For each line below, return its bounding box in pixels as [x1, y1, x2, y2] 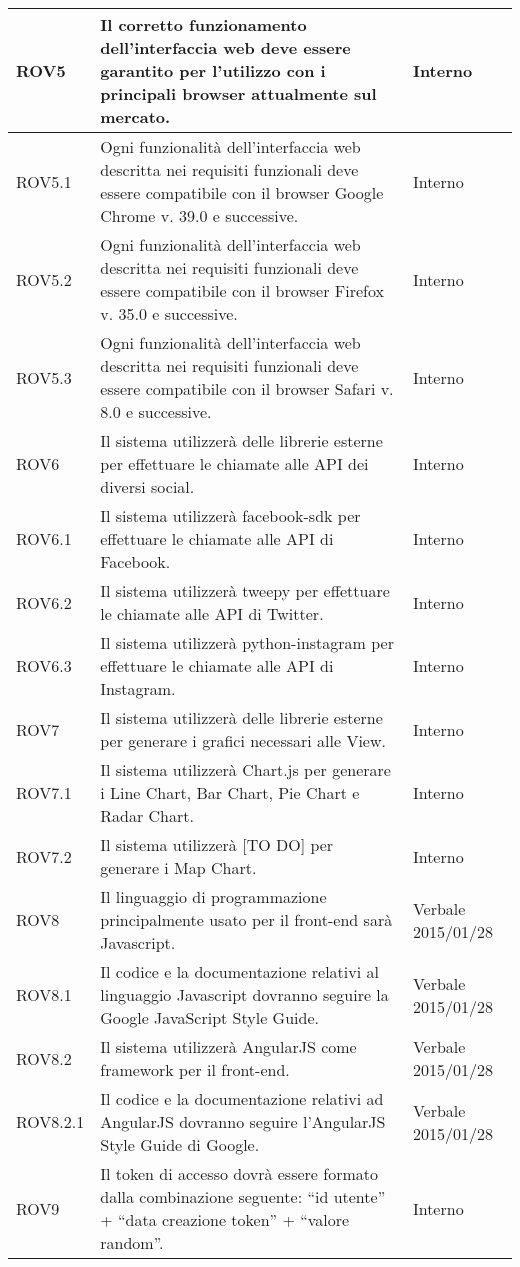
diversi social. [100, 475, 195, 498]
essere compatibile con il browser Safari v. [100, 377, 394, 400]
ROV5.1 [16, 169, 72, 193]
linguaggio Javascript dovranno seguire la [100, 983, 389, 1006]
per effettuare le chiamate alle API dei [100, 452, 369, 475]
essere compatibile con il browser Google [100, 181, 384, 204]
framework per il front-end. [100, 1058, 290, 1081]
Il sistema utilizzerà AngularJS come [100, 1035, 357, 1058]
